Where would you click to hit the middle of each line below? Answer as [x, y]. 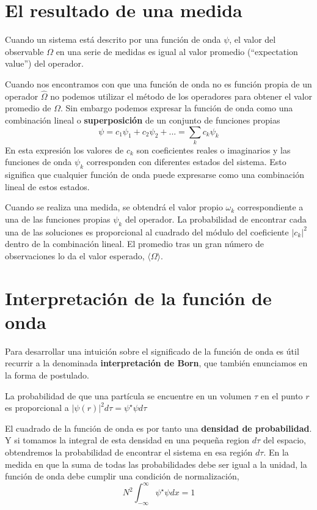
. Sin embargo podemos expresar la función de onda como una [177, 108]
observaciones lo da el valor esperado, [75, 255]
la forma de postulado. [47, 375]
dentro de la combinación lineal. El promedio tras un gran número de [134, 244]
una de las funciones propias [58, 219]
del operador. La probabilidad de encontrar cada [216, 219]
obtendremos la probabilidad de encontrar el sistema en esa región [129, 452]
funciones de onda [38, 162]
